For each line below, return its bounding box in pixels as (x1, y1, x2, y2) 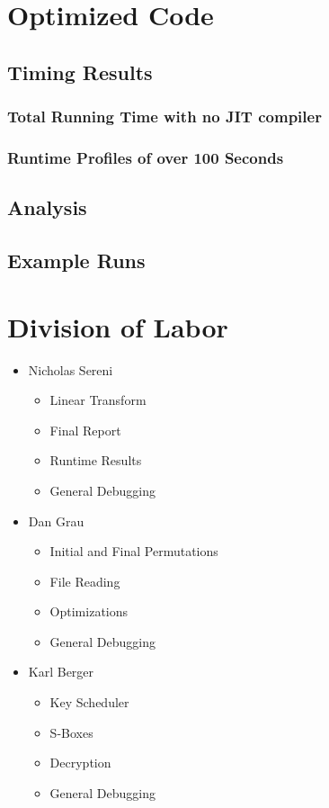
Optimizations (49, 602, 129, 621)
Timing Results (7, 58, 153, 85)
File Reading (49, 571, 120, 590)
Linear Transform (49, 391, 147, 409)
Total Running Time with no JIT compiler (7, 105, 322, 128)
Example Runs (7, 247, 146, 274)
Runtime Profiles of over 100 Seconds (7, 146, 284, 168)
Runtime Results (49, 451, 142, 470)
